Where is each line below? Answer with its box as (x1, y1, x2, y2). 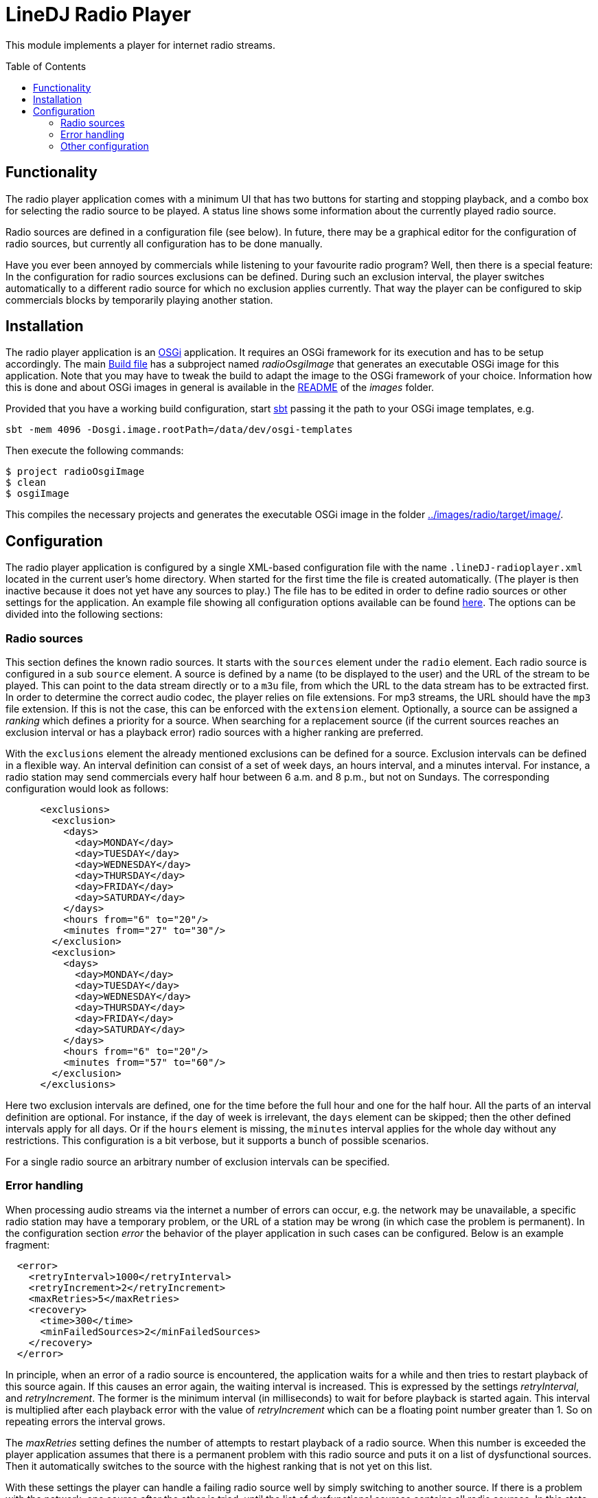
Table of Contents (5, 60, 87, 72)
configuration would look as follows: (5, 783, 169, 795)
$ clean (5, 477, 47, 489)
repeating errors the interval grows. (5, 1415, 165, 1427)
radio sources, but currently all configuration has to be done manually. (5, 237, 323, 249)
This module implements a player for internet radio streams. (5, 38, 276, 51)
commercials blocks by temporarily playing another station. (5, 293, 273, 306)
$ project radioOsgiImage (5, 466, 145, 478)
